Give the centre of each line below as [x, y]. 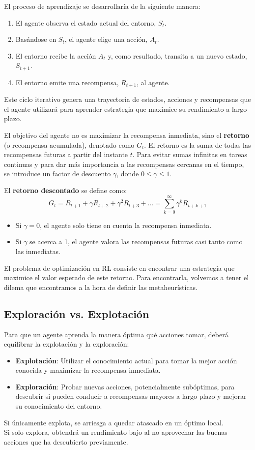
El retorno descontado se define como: [66, 190]
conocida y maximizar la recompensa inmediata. [88, 370]
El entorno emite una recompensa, [67, 82]
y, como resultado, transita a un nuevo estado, [177, 55]
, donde [128, 174]
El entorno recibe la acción [56, 55]
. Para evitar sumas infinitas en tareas [190, 154]
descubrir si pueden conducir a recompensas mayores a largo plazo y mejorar [131, 396]
